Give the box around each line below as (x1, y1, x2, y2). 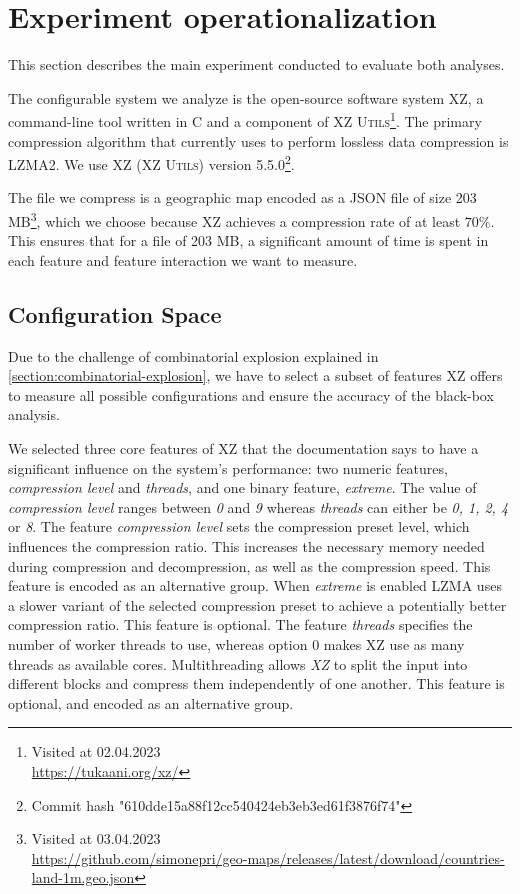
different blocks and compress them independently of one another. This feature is (8, 673, 505, 694)
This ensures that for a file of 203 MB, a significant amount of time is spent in (8, 230, 489, 251)
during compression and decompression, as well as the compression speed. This (8, 555, 491, 576)
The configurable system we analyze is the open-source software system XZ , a (8, 87, 484, 108)
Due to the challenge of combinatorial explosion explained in (8, 345, 379, 366)
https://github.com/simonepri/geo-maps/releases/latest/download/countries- (31, 847, 505, 868)
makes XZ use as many (323, 633, 465, 654)
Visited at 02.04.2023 (31, 741, 161, 762)
